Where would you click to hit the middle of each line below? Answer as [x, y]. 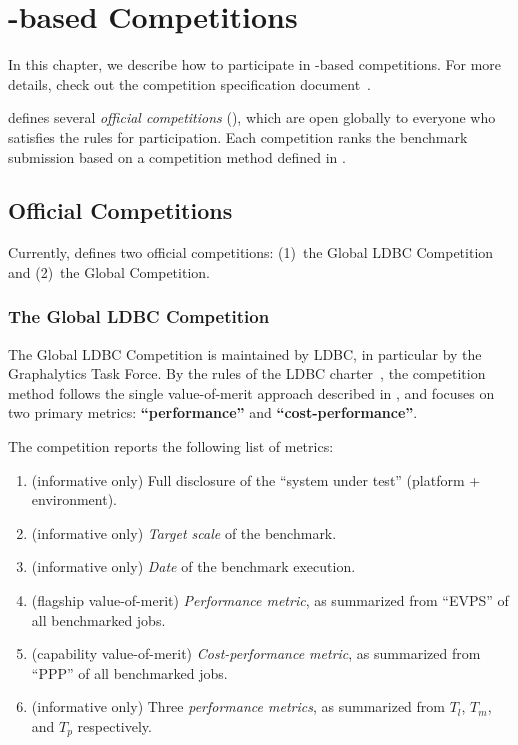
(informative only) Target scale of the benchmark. [184, 532]
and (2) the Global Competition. [109, 271]
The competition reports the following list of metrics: [171, 446]
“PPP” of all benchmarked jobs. [129, 672]
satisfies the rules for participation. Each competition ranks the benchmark [238, 136]
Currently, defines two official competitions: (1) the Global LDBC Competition [251, 252]
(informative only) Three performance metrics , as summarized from [238, 706]
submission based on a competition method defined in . [177, 156]
